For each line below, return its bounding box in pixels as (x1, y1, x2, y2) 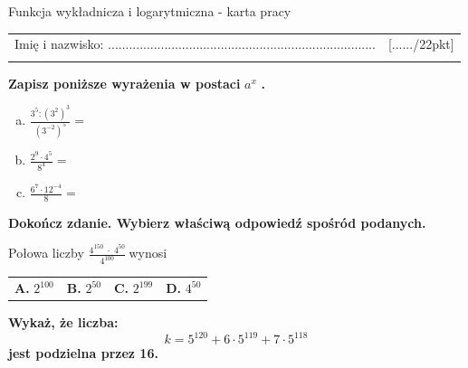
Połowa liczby (8, 243, 84, 262)
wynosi (129, 243, 167, 262)
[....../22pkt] (387, 34, 454, 53)
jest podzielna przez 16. (8, 344, 158, 363)
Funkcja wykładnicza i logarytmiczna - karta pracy (8, 2, 291, 20)
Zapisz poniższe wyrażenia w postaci (8, 73, 241, 92)
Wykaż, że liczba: (8, 313, 119, 332)
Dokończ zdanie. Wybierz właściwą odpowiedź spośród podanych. (8, 212, 426, 231)
